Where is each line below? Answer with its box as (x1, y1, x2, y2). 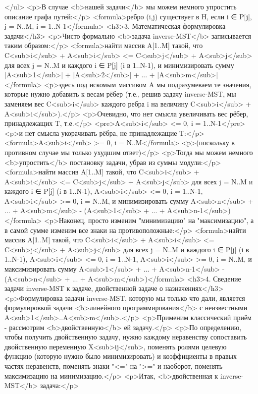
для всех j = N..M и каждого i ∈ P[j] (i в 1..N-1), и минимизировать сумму (4, 59, 234, 70)
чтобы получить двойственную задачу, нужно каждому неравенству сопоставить (4, 332, 247, 342)
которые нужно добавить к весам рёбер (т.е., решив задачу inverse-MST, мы (4, 89, 236, 99)
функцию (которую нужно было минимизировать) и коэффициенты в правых (4, 351, 237, 361)
